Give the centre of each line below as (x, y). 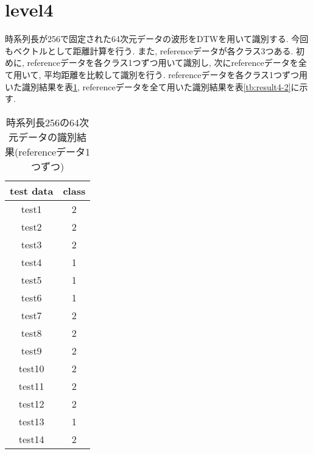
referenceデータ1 (55, 151)
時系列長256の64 (43, 122)
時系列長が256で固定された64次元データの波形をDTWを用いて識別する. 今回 (157, 39)
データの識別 (48, 137)
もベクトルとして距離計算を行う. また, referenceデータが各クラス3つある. (149, 50)
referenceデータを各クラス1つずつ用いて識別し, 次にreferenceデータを (163, 63)
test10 (31, 368)
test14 (31, 439)
